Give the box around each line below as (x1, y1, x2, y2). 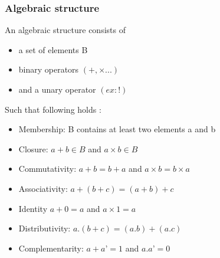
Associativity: (18, 182, 68, 194)
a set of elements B (18, 43, 88, 55)
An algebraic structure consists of (5, 24, 126, 36)
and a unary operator (18, 83, 96, 95)
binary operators (18, 63, 79, 76)
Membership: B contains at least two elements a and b (18, 123, 216, 135)
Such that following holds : (5, 103, 101, 115)
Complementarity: (18, 241, 84, 254)
